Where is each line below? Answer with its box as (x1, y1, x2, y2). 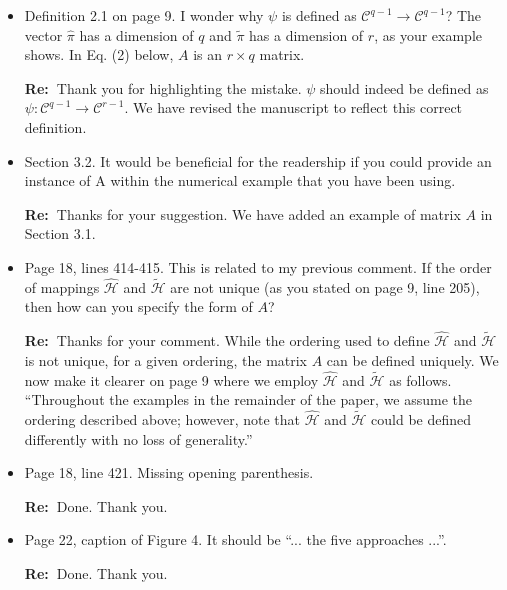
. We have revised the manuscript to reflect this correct (124, 97, 463, 118)
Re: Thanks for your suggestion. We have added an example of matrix (24, 203, 461, 224)
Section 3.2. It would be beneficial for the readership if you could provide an (24, 150, 492, 171)
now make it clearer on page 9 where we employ (24, 369, 319, 390)
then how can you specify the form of (24, 296, 253, 317)
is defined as (281, 5, 357, 25)
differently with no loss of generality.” (24, 428, 253, 449)
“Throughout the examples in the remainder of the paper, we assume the (24, 389, 472, 410)
